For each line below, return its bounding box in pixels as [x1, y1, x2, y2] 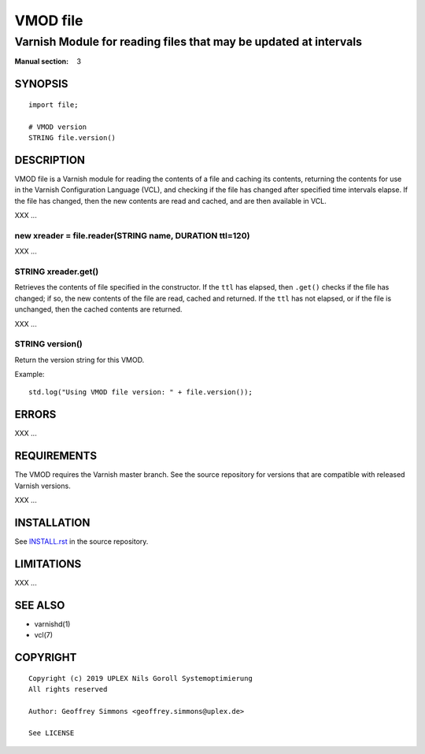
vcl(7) [34, 630, 54, 640]
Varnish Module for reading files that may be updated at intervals [14, 35, 362, 49]
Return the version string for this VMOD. [14, 355, 145, 364]
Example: [14, 370, 45, 379]
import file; [28, 100, 79, 109]
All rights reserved [28, 685, 108, 693]
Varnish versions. [14, 481, 71, 490]
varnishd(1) [34, 619, 71, 629]
